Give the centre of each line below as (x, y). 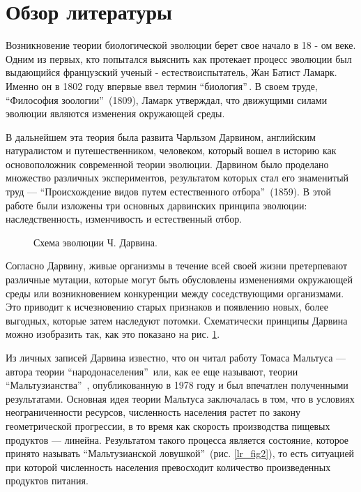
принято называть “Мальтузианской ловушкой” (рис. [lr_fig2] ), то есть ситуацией (180, 453)
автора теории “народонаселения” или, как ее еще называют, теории (152, 371)
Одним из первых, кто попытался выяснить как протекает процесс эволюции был (179, 58)
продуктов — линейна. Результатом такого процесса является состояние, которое (177, 439)
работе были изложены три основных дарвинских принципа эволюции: (156, 205)
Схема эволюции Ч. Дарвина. (95, 242)
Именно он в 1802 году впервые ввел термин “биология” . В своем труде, (162, 85)
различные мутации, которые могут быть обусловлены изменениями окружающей (179, 279)
